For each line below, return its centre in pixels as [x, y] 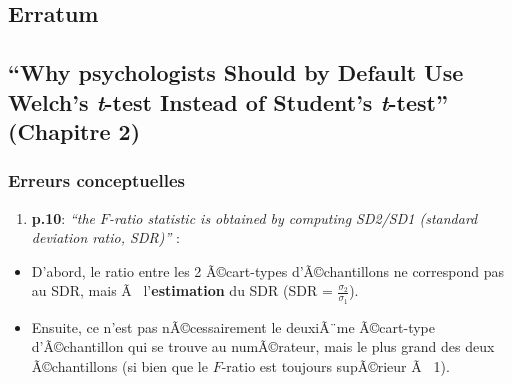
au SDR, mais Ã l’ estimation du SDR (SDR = [182, 290]
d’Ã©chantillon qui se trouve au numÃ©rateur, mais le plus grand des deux [263, 346]
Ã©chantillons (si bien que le [119, 365]
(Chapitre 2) [74, 130]
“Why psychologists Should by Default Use [236, 72]
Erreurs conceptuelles [96, 180]
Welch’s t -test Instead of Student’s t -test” [228, 101]
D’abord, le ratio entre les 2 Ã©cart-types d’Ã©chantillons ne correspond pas [268, 270]
